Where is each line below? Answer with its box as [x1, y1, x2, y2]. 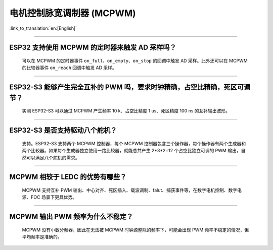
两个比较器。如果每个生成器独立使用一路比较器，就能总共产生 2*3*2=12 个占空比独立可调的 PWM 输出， [22, 148, 241, 154]
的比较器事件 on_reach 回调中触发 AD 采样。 [22, 65, 117, 71]
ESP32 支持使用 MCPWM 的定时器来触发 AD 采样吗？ [9, 43, 176, 52]
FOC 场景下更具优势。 [30, 194, 77, 200]
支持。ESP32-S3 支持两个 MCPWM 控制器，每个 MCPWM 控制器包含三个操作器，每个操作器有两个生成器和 [22, 140, 246, 146]
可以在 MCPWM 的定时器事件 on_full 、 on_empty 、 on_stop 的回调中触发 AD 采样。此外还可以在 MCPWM [22, 57, 248, 64]
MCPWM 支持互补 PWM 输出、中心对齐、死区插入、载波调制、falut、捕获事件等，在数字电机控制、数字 [22, 187, 238, 193]
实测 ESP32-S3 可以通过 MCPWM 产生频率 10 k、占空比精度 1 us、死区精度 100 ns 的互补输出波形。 [22, 108, 230, 114]
